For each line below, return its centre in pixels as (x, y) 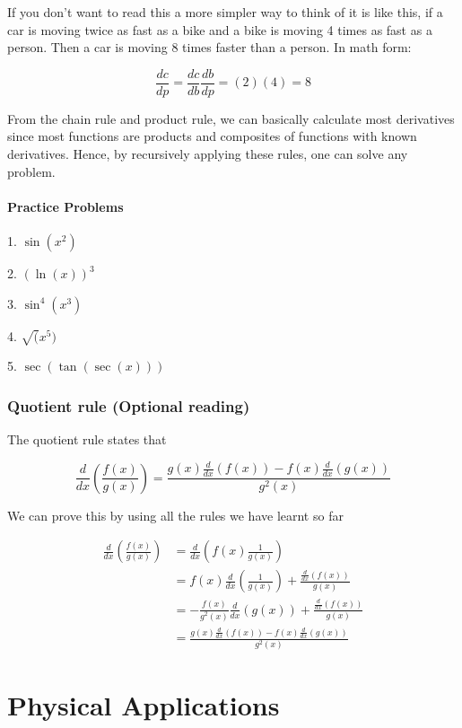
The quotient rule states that (87, 439)
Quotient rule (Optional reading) (129, 405)
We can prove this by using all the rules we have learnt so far (175, 515)
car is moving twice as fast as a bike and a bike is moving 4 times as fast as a (220, 29)
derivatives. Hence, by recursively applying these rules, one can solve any (208, 154)
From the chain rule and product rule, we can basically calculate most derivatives (231, 118)
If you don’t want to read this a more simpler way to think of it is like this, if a (225, 12)
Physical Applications (144, 705)
